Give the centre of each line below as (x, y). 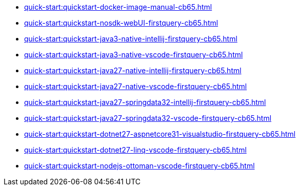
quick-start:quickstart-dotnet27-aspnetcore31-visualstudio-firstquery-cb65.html (160, 134)
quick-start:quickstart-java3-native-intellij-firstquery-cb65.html (131, 39)
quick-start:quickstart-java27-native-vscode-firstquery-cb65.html (136, 86)
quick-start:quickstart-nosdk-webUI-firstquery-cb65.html (121, 23)
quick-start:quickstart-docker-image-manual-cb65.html (118, 7)
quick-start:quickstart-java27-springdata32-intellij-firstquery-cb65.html (145, 102)
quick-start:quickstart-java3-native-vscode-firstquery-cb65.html (134, 55)
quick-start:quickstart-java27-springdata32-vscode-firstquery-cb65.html (148, 118)
